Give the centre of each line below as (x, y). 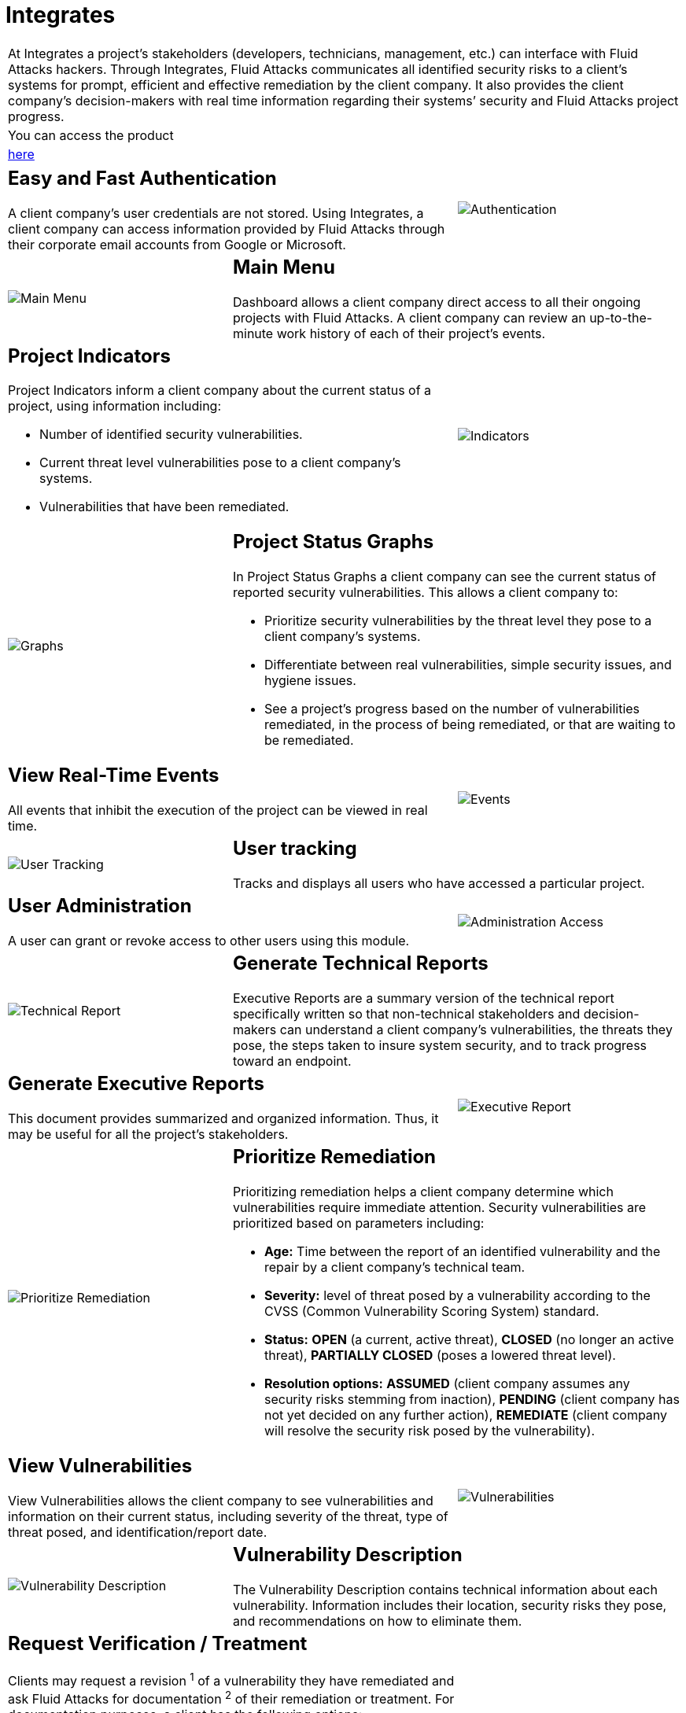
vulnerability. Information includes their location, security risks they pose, (450, 1605)
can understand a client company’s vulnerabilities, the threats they (476, 1030)
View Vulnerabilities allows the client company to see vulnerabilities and (221, 1500)
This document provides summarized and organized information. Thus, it (223, 1118)
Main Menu (284, 267)
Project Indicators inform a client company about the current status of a (220, 390)
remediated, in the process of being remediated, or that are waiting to (470, 725)
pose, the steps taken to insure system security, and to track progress (440, 1045)
